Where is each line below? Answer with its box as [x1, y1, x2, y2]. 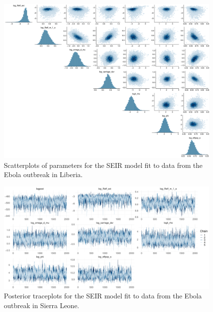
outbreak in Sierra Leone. [4, 300, 79, 310]
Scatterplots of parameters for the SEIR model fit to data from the [4, 160, 203, 170]
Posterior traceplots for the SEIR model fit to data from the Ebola [4, 291, 202, 301]
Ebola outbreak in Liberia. [4, 169, 83, 180]
